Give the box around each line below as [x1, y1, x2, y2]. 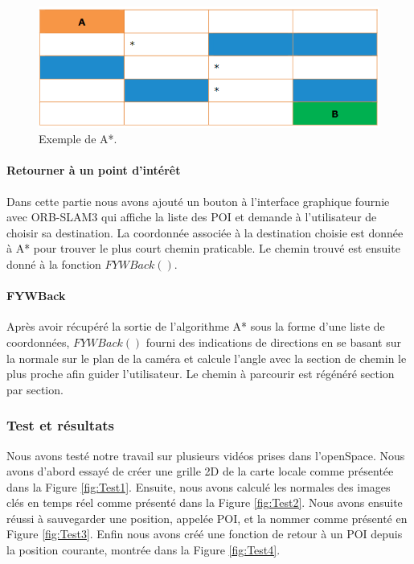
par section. [6, 381, 64, 397]
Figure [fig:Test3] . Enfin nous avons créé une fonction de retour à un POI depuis [6, 525, 403, 542]
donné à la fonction [6, 255, 101, 272]
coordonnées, [6, 333, 70, 350]
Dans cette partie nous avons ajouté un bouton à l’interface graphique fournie [6, 192, 390, 209]
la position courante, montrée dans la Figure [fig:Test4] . [6, 541, 281, 558]
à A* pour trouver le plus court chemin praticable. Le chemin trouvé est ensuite [6, 240, 400, 257]
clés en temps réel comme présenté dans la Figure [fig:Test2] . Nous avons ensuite [6, 494, 403, 511]
